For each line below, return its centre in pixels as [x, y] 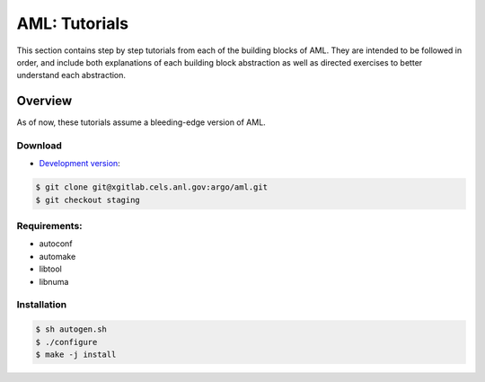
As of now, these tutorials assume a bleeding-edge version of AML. [141, 122]
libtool [50, 269]
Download [40, 146]
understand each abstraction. [71, 76]
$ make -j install [76, 354]
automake [57, 256]
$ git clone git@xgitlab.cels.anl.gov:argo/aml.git [152, 187]
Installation [42, 305]
